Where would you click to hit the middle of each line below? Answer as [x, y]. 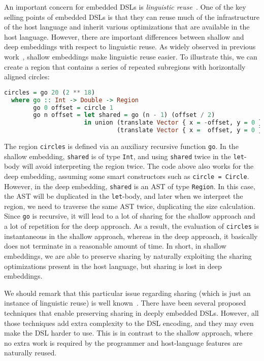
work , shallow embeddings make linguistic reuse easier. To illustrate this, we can [131, 56]
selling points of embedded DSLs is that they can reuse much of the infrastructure [132, 17]
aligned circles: [27, 77]
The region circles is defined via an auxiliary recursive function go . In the [121, 146]
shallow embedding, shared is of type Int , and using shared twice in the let [124, 156]
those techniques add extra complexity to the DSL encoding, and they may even [129, 323]
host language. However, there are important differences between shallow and [124, 36]
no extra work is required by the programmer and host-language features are [123, 342]
